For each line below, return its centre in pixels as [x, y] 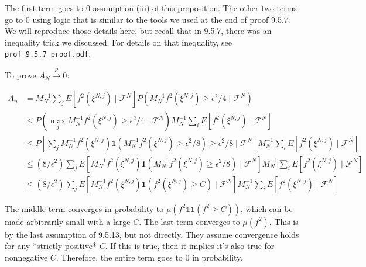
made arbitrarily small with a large [68, 221]
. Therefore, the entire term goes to [119, 257]
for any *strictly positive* [51, 246]
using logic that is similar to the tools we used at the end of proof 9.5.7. [161, 19]
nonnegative [26, 257]
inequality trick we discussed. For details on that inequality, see [118, 42]
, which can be [266, 208]
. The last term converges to [189, 221]
